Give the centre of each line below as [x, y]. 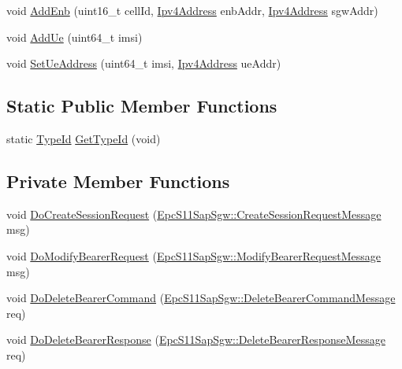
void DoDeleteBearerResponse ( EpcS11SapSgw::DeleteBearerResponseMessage [196, 339]
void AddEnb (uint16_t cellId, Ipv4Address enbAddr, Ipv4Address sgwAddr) [192, 10]
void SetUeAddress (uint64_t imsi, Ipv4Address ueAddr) [144, 63]
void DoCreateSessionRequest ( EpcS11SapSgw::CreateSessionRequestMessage [194, 214]
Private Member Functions [118, 181]
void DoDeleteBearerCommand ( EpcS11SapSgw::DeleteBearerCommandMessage [201, 298]
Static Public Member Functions [142, 106]
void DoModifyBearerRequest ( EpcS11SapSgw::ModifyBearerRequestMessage [194, 255]
